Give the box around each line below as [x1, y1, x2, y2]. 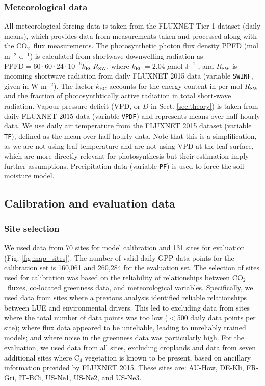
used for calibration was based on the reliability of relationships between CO [4, 272, 243, 282]
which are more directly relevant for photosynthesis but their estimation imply [4, 150, 249, 161]
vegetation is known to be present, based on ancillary [85, 352, 251, 363]
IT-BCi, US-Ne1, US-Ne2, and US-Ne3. [18, 372, 142, 382]
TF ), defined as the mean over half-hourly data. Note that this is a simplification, [4, 130, 257, 141]
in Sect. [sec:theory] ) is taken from [151, 100, 258, 111]
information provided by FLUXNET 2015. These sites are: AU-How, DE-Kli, [4, 362, 244, 373]
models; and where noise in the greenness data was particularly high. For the [4, 332, 244, 343]
